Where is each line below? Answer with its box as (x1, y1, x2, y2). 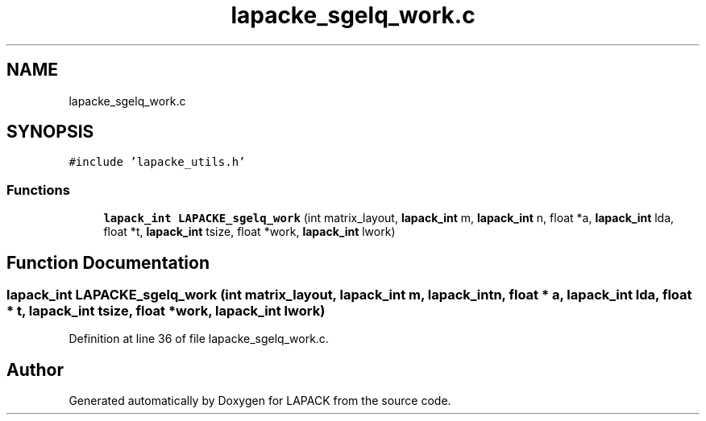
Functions (6, 181, 70, 198)
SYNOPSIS (6, 122, 94, 142)
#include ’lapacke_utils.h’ (69, 155, 246, 169)
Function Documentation (6, 252, 210, 273)
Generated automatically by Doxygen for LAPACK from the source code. (69, 394, 451, 408)
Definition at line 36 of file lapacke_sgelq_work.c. (69, 332, 329, 346)
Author (6, 359, 64, 380)
